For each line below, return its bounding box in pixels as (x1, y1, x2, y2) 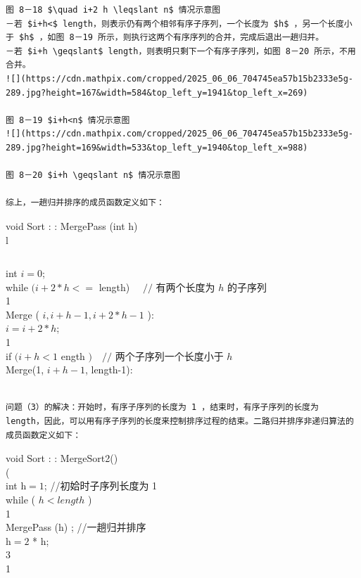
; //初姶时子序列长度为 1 (44, 478, 158, 493)
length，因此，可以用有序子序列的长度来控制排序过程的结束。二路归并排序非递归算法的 (6, 416, 354, 427)
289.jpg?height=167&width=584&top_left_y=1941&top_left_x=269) (6, 87, 308, 98)
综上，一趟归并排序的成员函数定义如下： (6, 198, 165, 208)
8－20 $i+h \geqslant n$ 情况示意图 (19, 170, 180, 181)
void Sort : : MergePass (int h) (6, 218, 138, 233)
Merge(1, (6, 362, 44, 377)
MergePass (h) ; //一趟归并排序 (6, 520, 146, 534)
